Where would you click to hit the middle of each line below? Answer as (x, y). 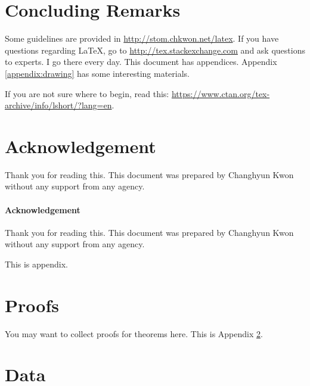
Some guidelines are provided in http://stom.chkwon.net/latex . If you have (142, 38)
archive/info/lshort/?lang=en (58, 105)
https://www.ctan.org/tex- (221, 93)
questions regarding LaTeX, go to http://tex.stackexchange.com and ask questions (155, 50)
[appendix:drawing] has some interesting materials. (97, 73)
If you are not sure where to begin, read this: (87, 93)
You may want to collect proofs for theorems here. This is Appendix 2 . (134, 333)
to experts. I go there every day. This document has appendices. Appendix (141, 62)
